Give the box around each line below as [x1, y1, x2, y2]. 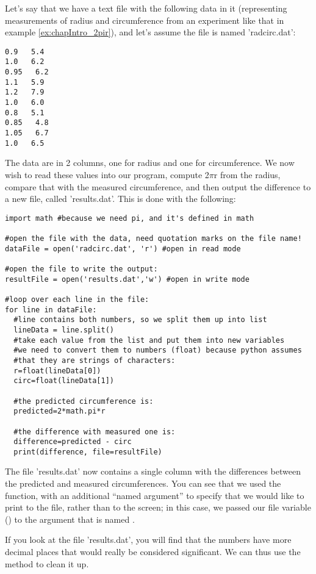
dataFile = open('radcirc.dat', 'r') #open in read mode [5, 244, 241, 253]
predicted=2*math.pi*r [13, 407, 106, 416]
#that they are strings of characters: [13, 356, 176, 365]
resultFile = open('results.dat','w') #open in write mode [5, 274, 250, 284]
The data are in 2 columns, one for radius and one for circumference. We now [5, 156, 295, 169]
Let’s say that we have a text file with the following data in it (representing [5, 2, 287, 14]
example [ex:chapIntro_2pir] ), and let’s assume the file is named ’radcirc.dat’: [5, 26, 296, 38]
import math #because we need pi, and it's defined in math [5, 213, 254, 223]
